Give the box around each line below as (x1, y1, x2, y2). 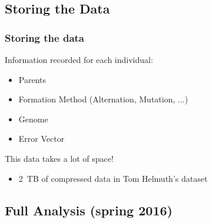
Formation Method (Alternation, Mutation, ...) (18, 93, 188, 105)
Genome (18, 112, 48, 125)
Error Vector (18, 132, 65, 145)
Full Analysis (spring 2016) (5, 201, 173, 219)
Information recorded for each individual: (5, 54, 153, 65)
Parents (18, 73, 46, 85)
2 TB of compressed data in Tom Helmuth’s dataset (18, 172, 208, 184)
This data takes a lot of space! (5, 152, 114, 164)
